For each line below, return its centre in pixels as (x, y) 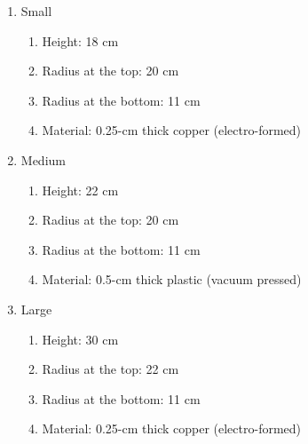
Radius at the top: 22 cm (111, 369)
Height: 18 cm (80, 40)
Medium (43, 159)
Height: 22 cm (80, 190)
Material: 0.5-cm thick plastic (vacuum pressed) (172, 279)
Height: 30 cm (80, 339)
